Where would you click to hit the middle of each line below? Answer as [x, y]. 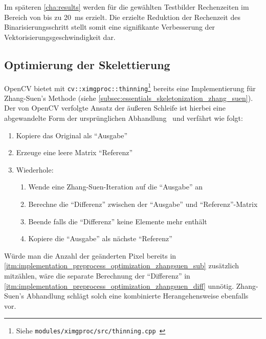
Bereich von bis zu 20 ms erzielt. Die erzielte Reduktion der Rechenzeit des [122, 17]
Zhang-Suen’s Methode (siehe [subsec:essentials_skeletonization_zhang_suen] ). [129, 98]
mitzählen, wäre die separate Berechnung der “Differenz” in [97, 276]
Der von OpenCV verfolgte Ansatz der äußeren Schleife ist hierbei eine [115, 108]
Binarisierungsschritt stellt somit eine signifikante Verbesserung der [110, 27]
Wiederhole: [35, 169]
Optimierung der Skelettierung [87, 64]
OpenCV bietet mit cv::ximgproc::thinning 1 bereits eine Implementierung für [130, 87]
